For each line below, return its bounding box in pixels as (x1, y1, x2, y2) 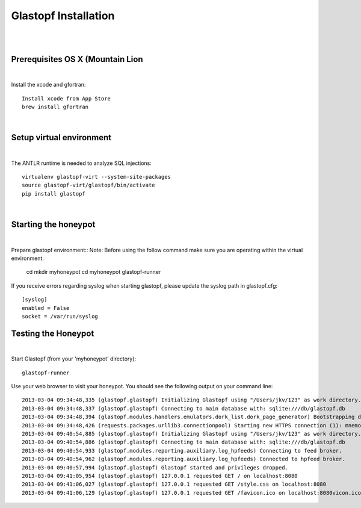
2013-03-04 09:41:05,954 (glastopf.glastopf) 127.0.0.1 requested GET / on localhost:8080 (22, 472, 298, 479)
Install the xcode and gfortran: (11, 81, 86, 88)
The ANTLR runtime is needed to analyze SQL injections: (11, 160, 152, 167)
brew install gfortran (22, 104, 89, 111)
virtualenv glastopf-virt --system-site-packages (22, 173, 171, 181)
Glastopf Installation (11, 9, 115, 22)
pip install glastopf (22, 190, 85, 197)
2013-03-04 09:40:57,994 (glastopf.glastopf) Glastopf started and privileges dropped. (22, 464, 289, 471)
